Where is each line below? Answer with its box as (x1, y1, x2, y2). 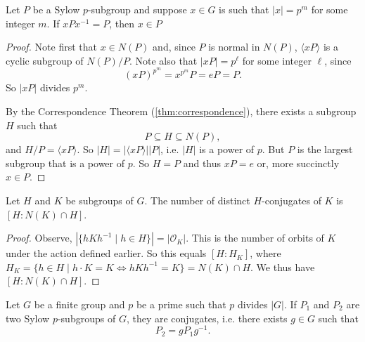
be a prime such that (136, 296, 226, 311)
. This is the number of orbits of (186, 230, 324, 245)
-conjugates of (262, 192, 321, 207)
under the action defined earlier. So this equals (6, 246, 207, 261)
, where (250, 246, 281, 261)
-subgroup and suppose (87, 2, 187, 16)
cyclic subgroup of (6, 53, 84, 67)
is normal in (208, 39, 260, 54)
